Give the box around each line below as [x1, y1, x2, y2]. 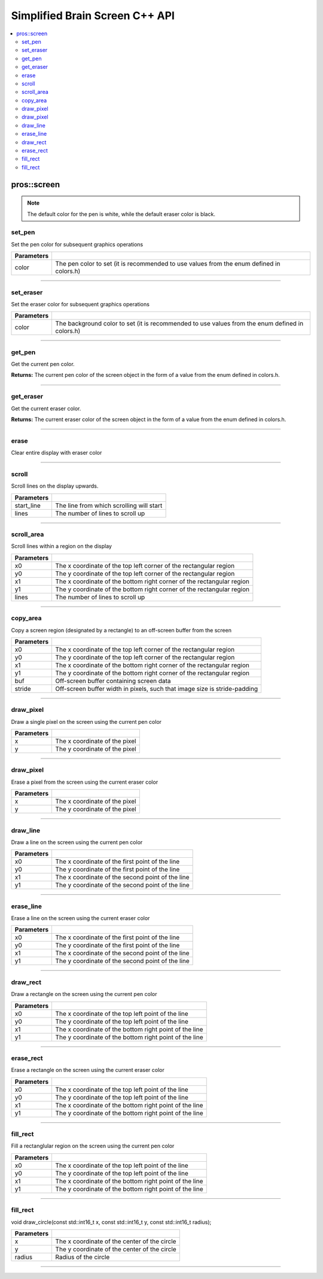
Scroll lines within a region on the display [11, 543, 112, 550]
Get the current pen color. [11, 361, 75, 368]
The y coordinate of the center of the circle [55, 1245, 176, 1253]
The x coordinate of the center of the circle [55, 1237, 176, 1245]
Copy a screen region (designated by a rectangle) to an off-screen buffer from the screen [11, 626, 231, 634]
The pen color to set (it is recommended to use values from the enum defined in [55, 260, 281, 268]
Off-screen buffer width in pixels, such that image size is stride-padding [55, 684, 258, 693]
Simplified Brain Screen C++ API [11, 9, 175, 22]
